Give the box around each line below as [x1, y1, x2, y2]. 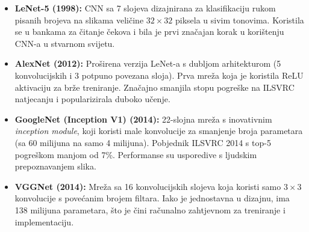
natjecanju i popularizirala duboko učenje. [14, 93, 170, 105]
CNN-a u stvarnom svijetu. [14, 37, 115, 49]
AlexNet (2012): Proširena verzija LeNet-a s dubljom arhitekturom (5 [14, 57, 281, 70]
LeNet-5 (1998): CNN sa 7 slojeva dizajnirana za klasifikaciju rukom [14, 2, 276, 14]
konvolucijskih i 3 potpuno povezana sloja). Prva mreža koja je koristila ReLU [14, 69, 304, 81]
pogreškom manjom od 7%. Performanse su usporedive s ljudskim [14, 148, 257, 160]
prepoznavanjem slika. [14, 160, 96, 172]
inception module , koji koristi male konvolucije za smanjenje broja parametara [14, 124, 303, 137]
